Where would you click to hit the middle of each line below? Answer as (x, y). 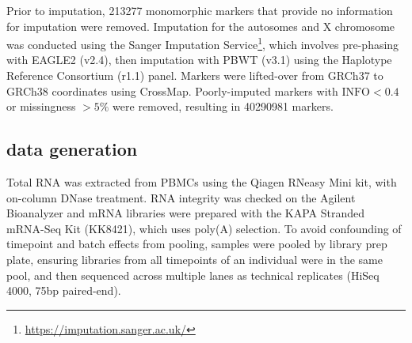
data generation (72, 149)
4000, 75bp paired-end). (64, 290)
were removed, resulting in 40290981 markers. (223, 106)
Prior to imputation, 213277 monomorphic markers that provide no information (200, 10)
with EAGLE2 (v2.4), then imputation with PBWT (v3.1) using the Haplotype (199, 60)
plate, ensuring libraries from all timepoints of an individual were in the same (195, 259)
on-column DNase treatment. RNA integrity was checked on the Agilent (181, 197)
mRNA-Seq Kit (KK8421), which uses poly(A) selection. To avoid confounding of (204, 228)
